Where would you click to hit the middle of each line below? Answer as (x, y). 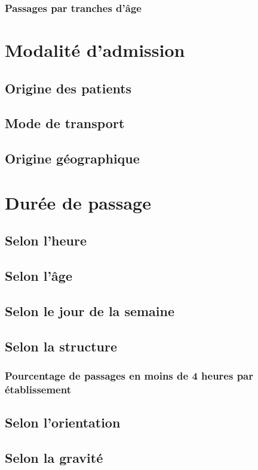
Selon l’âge (39, 276)
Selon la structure (61, 346)
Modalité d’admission (95, 50)
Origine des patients (68, 88)
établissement (38, 389)
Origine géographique (72, 158)
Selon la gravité (54, 457)
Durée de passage (78, 202)
